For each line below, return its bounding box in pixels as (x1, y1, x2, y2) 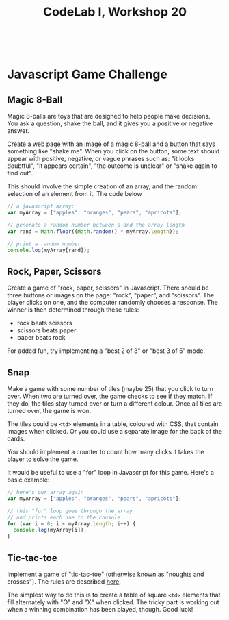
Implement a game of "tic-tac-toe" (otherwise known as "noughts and (7, 570, 204, 578)
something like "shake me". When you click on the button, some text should (7, 147, 220, 156)
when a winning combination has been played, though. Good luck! (7, 606, 193, 613)
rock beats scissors (16, 319, 72, 327)
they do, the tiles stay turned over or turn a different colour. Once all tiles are (7, 399, 223, 408)
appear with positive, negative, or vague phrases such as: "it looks (7, 155, 195, 163)
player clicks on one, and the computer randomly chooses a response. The (7, 299, 219, 307)
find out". (7, 169, 33, 177)
